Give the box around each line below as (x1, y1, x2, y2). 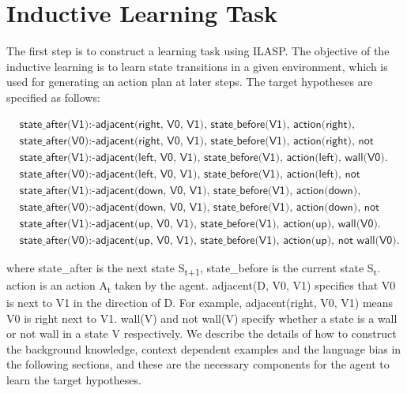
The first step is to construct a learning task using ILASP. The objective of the (6, 43, 390, 59)
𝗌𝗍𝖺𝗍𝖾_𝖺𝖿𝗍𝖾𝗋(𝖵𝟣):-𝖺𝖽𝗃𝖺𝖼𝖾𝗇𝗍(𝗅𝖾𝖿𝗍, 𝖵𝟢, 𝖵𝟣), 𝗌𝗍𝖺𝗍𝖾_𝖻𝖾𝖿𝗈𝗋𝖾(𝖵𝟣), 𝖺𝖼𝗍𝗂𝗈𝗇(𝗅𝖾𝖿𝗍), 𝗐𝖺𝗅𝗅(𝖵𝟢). (19, 152, 388, 163)
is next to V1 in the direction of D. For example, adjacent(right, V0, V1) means (6, 294, 394, 310)
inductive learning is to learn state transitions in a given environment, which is (6, 58, 388, 74)
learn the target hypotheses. (6, 371, 141, 387)
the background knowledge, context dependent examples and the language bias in (6, 340, 401, 357)
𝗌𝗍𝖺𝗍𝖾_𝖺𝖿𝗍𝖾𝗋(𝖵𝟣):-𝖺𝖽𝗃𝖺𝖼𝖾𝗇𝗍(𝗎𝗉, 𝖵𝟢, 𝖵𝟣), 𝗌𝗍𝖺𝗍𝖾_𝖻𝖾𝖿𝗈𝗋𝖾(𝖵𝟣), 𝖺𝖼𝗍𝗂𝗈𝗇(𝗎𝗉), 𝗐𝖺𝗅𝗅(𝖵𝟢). (19, 218, 381, 230)
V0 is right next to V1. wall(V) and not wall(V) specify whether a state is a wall (6, 309, 398, 326)
